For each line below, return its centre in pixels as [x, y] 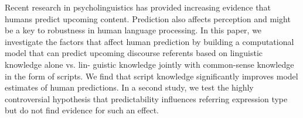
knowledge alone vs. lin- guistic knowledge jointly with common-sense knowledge [149, 64]
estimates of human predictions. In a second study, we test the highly [129, 87]
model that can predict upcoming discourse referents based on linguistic [134, 53]
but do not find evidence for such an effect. [82, 110]
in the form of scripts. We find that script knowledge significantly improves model [151, 76]
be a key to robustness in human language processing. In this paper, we [133, 30]
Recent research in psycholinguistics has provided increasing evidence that [138, 7]
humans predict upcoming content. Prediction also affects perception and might [148, 18]
